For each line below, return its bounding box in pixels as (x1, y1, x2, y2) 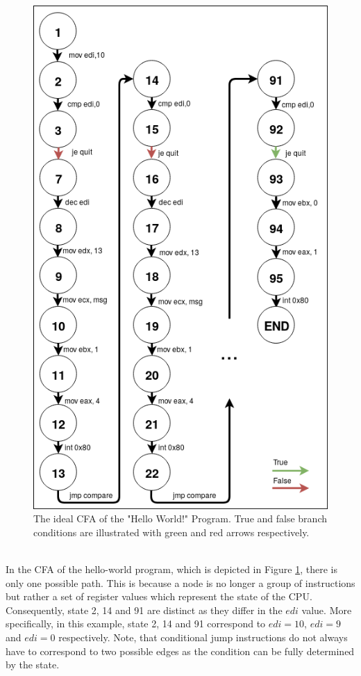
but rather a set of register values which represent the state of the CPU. (6, 589, 312, 604)
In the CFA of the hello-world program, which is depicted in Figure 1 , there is (6, 562, 337, 577)
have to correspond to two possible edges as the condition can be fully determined (6, 643, 355, 658)
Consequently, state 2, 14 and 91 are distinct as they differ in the (6, 602, 283, 617)
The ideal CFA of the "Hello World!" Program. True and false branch (33, 511, 327, 526)
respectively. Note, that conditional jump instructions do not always (58, 630, 348, 645)
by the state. (6, 657, 60, 672)
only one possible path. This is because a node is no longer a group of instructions (6, 575, 355, 590)
